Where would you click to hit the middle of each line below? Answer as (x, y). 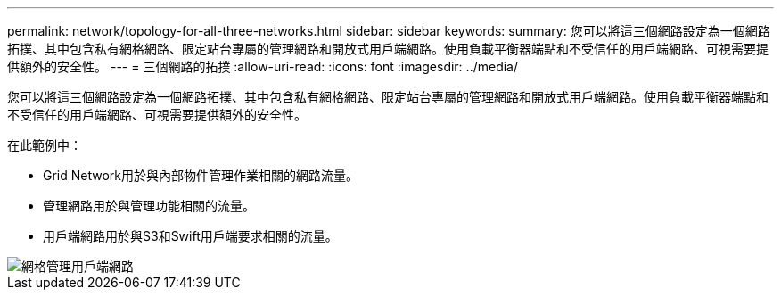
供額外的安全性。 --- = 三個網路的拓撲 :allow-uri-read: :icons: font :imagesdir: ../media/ (263, 66)
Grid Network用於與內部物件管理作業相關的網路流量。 (201, 175)
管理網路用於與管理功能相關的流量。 (149, 206)
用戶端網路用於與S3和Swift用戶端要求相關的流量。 (190, 236)
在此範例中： (45, 145)
